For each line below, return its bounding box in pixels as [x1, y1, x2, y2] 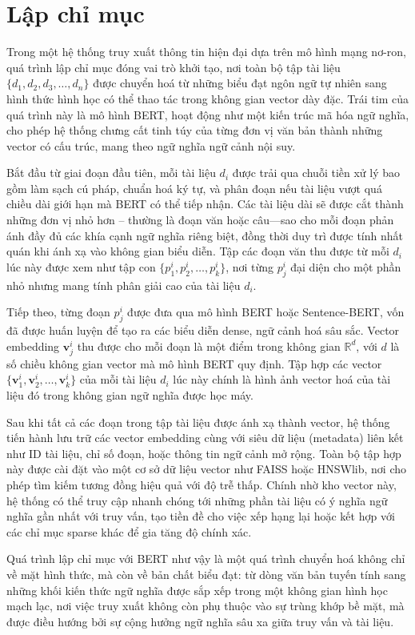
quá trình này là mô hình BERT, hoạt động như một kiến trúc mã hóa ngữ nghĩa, [6, 106, 409, 123]
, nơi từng [225, 258, 274, 275]
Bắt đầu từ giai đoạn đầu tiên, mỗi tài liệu [6, 164, 216, 181]
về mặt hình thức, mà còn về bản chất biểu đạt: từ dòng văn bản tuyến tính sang [6, 565, 406, 582]
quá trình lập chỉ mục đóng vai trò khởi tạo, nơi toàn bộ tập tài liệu [6, 58, 341, 75]
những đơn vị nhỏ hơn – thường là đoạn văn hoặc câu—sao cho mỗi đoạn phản [6, 211, 394, 228]
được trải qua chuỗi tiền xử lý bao [232, 164, 401, 181]
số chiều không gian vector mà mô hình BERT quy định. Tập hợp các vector [6, 355, 382, 372]
